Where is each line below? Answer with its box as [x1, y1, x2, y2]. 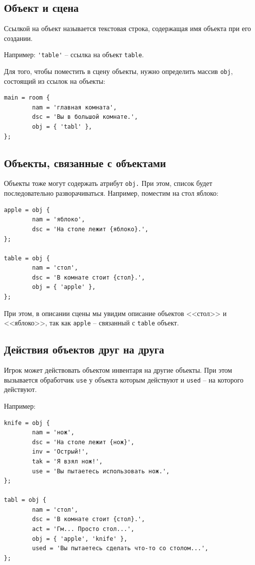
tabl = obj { [4, 496, 46, 504]
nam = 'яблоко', [32, 216, 85, 223]
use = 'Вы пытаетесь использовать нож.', [32, 467, 170, 475]
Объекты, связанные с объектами [4, 155, 166, 170]
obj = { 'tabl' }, [32, 123, 92, 131]
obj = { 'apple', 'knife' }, [32, 535, 127, 542]
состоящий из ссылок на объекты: [4, 75, 105, 86]
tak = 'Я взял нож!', [32, 458, 103, 465]
